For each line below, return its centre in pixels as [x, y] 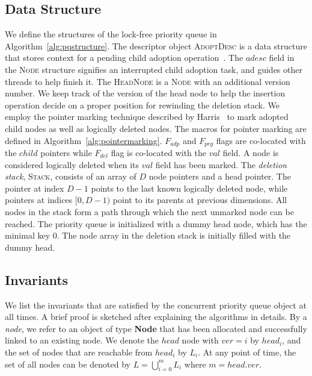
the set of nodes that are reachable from [79, 352]
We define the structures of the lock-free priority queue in [111, 34]
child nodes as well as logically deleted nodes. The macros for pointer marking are [156, 128]
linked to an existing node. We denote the [82, 340]
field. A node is [251, 152]
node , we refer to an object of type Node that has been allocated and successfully [156, 328]
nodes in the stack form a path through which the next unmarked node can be [149, 211]
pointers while [66, 152]
